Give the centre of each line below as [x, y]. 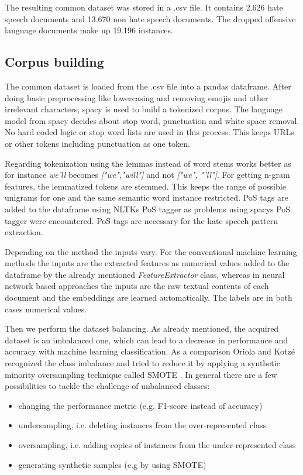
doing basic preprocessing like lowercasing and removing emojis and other [137, 97]
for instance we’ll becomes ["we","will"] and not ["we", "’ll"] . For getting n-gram [147, 175]
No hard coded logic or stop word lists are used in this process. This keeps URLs [149, 132]
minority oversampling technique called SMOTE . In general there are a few [141, 374]
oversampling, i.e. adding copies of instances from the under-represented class [157, 445]
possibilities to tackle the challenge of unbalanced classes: [107, 386]
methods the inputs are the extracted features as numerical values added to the [147, 263]
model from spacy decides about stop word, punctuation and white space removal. [152, 120]
